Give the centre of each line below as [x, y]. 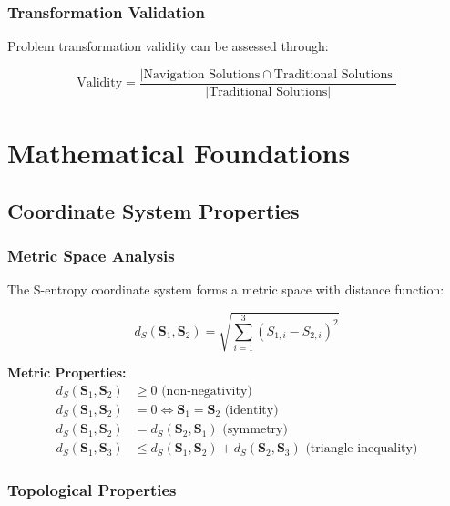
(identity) [251, 411]
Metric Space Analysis [91, 255]
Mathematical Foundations [179, 153]
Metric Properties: [67, 372]
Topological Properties [92, 490]
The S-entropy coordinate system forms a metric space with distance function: [226, 289]
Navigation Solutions [202, 74]
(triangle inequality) [362, 449]
